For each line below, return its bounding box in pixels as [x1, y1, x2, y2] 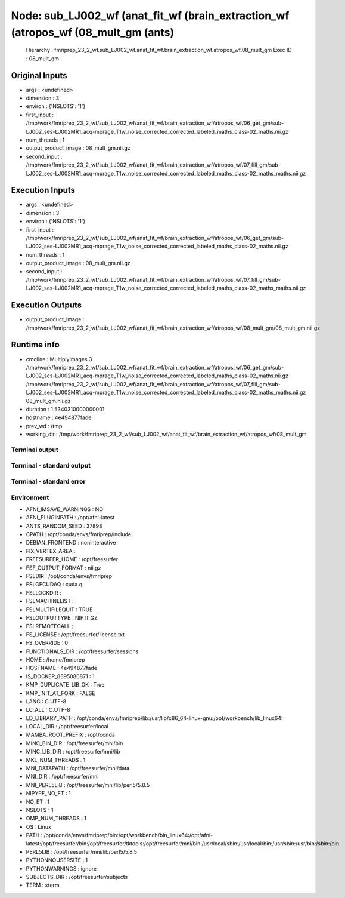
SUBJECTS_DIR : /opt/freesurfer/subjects [26, 874, 128, 881]
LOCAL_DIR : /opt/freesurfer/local [26, 723, 108, 730]
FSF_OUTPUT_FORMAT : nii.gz [26, 564, 101, 571]
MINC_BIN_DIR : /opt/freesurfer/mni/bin [26, 739, 123, 746]
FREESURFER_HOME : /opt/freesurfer [26, 556, 119, 563]
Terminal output [11, 445, 59, 454]
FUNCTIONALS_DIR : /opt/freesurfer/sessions [26, 648, 139, 655]
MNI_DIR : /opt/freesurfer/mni [26, 773, 99, 780]
